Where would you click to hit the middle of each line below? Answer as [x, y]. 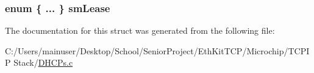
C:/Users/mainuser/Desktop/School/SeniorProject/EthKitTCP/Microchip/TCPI [157, 50]
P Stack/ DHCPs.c [39, 62]
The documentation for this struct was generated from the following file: [140, 30]
